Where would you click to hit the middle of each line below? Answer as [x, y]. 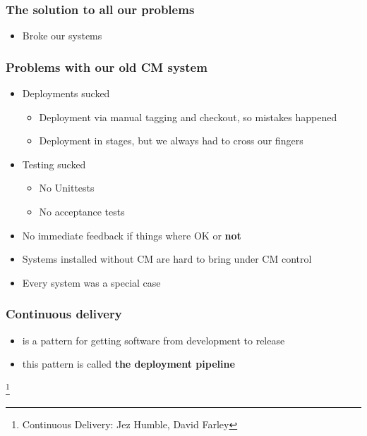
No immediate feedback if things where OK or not [132, 235]
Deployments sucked [66, 93]
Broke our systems [62, 36]
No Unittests [67, 188]
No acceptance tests [82, 211]
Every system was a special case [91, 282]
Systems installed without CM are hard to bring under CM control [167, 259]
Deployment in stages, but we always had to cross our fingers [171, 141]
